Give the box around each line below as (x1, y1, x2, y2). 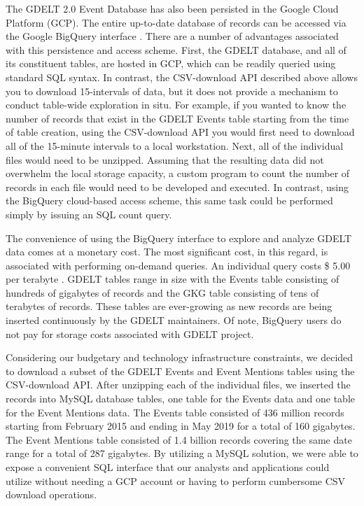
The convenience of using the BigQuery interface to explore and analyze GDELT (6, 230, 352, 245)
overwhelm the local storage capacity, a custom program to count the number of (6, 166, 350, 181)
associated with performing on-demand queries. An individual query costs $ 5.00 (6, 258, 351, 272)
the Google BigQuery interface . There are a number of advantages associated (6, 29, 339, 43)
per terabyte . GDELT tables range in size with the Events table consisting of (6, 272, 339, 286)
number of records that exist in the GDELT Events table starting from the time (6, 111, 349, 125)
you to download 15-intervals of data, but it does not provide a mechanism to (6, 83, 338, 98)
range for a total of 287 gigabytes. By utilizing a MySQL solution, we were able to (6, 446, 358, 461)
